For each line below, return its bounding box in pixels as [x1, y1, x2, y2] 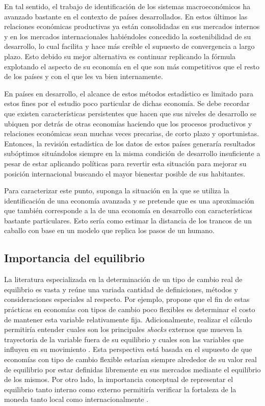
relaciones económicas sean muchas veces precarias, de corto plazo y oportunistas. [4, 128, 259, 139]
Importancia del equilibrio [4, 250, 145, 266]
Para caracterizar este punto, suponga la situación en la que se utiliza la [4, 185, 229, 196]
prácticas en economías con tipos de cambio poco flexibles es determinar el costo [4, 304, 255, 315]
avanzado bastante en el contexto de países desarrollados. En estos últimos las [4, 11, 248, 21]
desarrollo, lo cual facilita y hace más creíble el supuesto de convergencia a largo [4, 41, 255, 52]
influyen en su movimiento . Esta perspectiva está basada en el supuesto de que [4, 344, 252, 354]
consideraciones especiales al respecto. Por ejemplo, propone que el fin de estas [4, 294, 250, 304]
